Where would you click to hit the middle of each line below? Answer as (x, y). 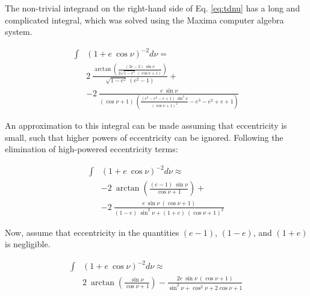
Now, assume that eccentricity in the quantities (92, 232)
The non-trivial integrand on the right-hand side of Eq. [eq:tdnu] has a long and (153, 8)
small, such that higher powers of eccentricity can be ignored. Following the (144, 137)
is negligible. (28, 244)
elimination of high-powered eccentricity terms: (91, 149)
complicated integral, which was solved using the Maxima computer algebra (144, 20)
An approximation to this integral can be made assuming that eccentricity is (146, 125)
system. (19, 32)
